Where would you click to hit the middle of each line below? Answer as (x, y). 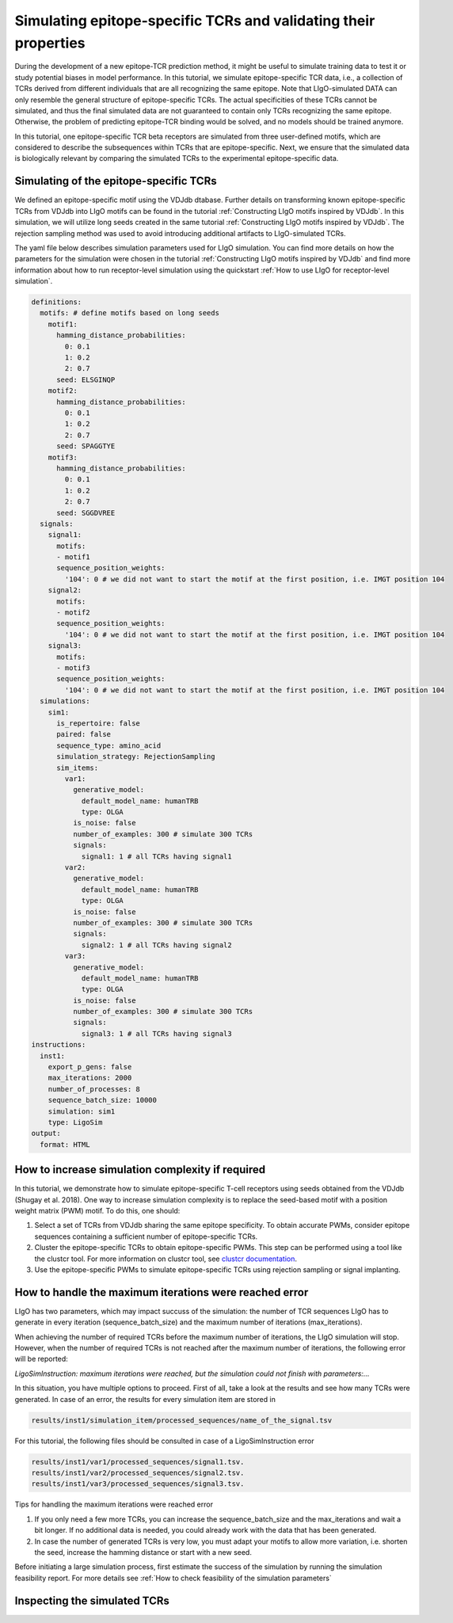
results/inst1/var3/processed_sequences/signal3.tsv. (138, 1484)
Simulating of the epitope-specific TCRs (116, 181)
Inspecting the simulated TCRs (92, 1600)
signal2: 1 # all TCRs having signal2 (157, 945)
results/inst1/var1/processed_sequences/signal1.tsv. (138, 1462)
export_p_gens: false (90, 1067)
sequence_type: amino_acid (109, 745)
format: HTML (65, 1144)
